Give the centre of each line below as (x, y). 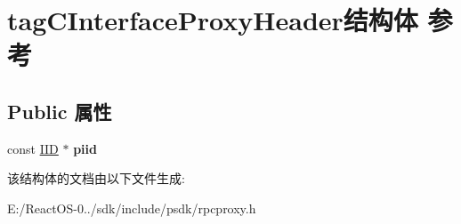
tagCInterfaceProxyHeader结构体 (213, 20)
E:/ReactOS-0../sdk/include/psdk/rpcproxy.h (132, 208)
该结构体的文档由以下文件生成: (96, 178)
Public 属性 (60, 111)
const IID (33, 148)
